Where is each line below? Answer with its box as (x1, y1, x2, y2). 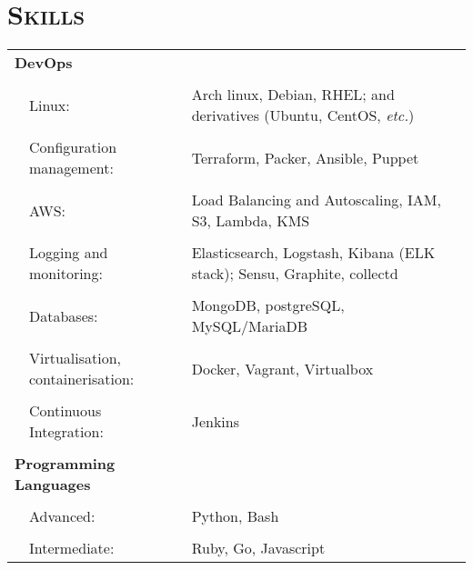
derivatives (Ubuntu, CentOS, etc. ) (191, 105, 415, 126)
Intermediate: (29, 537, 115, 559)
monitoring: (29, 263, 103, 285)
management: (29, 157, 114, 179)
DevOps (15, 52, 73, 74)
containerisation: (29, 368, 135, 390)
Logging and (29, 242, 108, 264)
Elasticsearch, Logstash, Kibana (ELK (191, 242, 436, 264)
